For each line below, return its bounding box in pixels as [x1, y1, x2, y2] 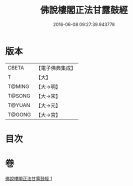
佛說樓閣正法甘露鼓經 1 [5, 175, 52, 181]
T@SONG [7, 92, 31, 99]
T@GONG [7, 111, 31, 118]
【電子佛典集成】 [35, 64, 76, 71]
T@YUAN [7, 101, 30, 108]
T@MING [7, 83, 29, 90]
